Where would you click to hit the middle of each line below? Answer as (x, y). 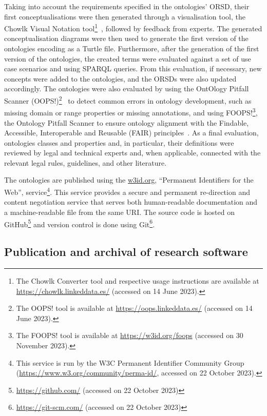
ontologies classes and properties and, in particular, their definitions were (119, 142)
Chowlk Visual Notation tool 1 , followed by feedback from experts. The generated (133, 27)
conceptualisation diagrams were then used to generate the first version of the (126, 38)
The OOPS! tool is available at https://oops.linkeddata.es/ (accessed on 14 (134, 308)
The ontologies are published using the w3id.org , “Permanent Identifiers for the (129, 180)
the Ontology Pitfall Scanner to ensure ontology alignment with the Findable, (127, 122)
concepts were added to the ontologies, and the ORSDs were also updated (120, 78)
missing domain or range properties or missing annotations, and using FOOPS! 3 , (131, 112)
